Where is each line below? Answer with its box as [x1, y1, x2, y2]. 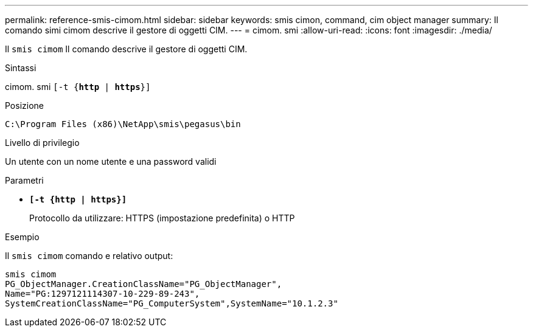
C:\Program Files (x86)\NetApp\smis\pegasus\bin [5, 119, 241, 129]
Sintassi [5, 63, 37, 73]
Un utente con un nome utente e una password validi [5, 156, 217, 167]
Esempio [5, 232, 40, 242]
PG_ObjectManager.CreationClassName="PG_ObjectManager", [5, 279, 282, 289]
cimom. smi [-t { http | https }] [5, 81, 151, 92]
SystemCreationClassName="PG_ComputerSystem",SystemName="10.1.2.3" [5, 299, 338, 308]
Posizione [5, 100, 44, 111]
